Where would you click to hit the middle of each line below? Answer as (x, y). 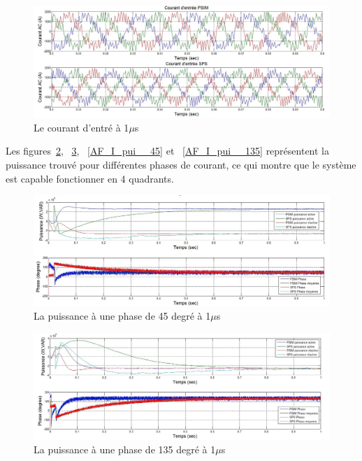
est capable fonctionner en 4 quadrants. (90, 178)
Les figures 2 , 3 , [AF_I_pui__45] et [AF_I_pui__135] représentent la (168, 151)
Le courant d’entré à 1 (81, 127)
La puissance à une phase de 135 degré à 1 (125, 449)
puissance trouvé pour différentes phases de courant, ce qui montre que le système (181, 165)
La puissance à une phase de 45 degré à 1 (122, 316)
